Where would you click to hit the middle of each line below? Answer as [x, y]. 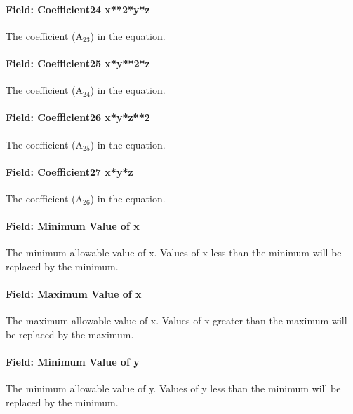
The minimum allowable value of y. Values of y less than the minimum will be [173, 388]
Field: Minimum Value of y [73, 362]
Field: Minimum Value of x [73, 226]
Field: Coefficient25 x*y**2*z [78, 63]
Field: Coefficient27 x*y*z [69, 171]
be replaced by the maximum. [70, 334]
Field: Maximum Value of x [74, 294]
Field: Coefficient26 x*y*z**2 [78, 117]
